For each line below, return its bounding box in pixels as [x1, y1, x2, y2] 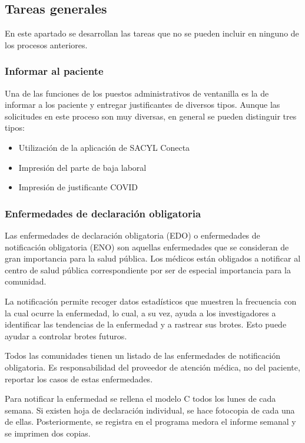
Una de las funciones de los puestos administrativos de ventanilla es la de [5, 87, 269, 99]
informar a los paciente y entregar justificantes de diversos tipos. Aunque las [5, 98, 280, 111]
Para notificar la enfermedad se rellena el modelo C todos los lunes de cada [5, 392, 276, 405]
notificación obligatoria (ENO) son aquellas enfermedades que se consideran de [5, 240, 289, 253]
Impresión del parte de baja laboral [18, 161, 147, 173]
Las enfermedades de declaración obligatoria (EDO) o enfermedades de [5, 229, 260, 241]
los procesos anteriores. [5, 38, 88, 51]
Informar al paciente [5, 64, 104, 78]
